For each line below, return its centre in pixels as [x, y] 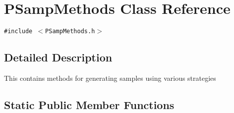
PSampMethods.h [70, 31]
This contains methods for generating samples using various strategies [110, 78]
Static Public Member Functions [89, 104]
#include [18, 31]
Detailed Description [58, 57]
